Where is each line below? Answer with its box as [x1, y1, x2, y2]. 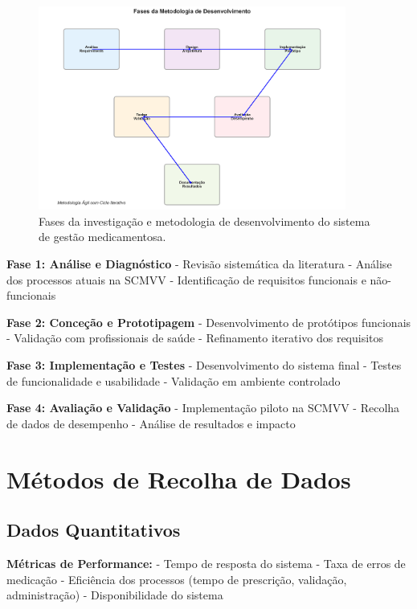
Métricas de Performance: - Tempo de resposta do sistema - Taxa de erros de [6, 554, 406, 571]
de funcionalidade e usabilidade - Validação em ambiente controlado [6, 372, 341, 389]
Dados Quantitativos [6, 517, 181, 542]
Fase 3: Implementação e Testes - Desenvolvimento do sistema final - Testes [6, 357, 402, 374]
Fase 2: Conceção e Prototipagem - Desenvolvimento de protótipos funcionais [6, 313, 411, 330]
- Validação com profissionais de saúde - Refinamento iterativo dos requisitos [6, 329, 384, 346]
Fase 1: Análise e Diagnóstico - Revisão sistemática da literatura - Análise [6, 255, 392, 272]
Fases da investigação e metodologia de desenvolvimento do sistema [39, 212, 370, 229]
